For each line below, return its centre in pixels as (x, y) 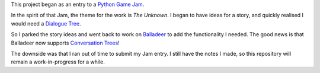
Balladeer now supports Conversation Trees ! (65, 43)
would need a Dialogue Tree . (46, 23)
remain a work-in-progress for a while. (58, 62)
